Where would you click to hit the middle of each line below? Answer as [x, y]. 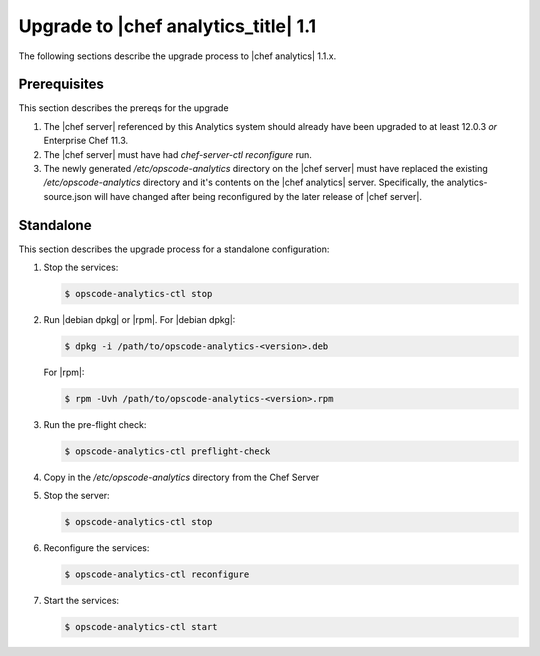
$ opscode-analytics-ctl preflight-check [167, 451]
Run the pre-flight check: [95, 424]
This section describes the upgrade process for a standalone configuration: [174, 249]
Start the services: [81, 601]
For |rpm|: [64, 372]
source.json [67, 196]
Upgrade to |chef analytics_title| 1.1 [167, 26]
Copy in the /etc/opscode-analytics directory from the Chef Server [181, 477]
